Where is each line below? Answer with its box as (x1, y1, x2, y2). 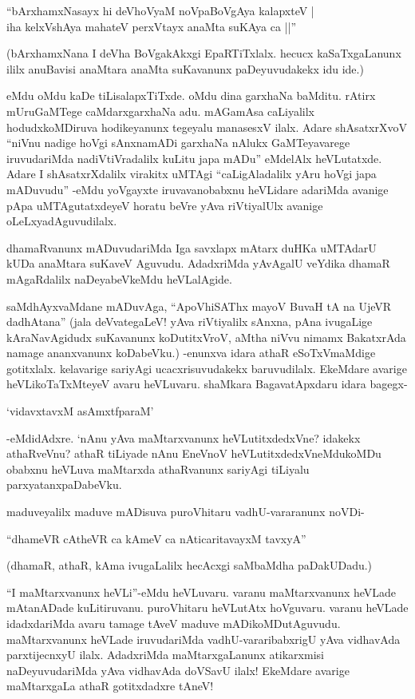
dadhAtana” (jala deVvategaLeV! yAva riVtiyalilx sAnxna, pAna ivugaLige (6, 313, 373, 330)
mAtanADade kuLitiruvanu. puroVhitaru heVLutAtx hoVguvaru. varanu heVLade (6, 599, 409, 616)
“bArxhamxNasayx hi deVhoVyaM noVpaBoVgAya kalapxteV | (6, 2, 314, 18)
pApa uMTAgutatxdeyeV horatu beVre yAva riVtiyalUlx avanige (6, 197, 323, 213)
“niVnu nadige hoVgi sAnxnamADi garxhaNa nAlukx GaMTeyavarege (6, 134, 350, 151)
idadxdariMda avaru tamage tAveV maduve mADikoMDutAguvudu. (6, 615, 341, 631)
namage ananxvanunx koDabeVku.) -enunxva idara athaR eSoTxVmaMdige (6, 344, 376, 361)
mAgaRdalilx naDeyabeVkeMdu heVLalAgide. (6, 270, 232, 287)
